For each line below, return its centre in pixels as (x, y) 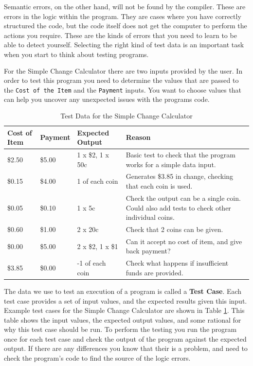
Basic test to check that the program (181, 155)
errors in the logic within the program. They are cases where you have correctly (123, 16)
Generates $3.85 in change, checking (180, 176)
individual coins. (150, 217)
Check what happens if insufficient (177, 263)
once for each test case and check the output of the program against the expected (125, 338)
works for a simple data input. (171, 164)
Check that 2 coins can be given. (174, 229)
